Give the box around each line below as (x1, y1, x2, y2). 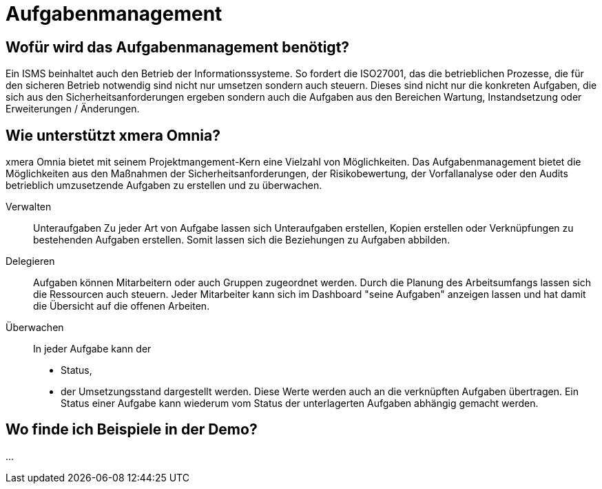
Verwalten (6, 201, 52, 213)
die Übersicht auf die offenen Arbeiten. (33, 300, 210, 312)
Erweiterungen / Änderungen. (6, 103, 140, 115)
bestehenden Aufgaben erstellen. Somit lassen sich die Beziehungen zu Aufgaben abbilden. (33, 234, 450, 246)
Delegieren (6, 255, 55, 268)
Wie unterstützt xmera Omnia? (6, 126, 220, 144)
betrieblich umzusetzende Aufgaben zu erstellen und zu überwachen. (6, 179, 322, 192)
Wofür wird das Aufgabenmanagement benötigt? (6, 38, 350, 56)
